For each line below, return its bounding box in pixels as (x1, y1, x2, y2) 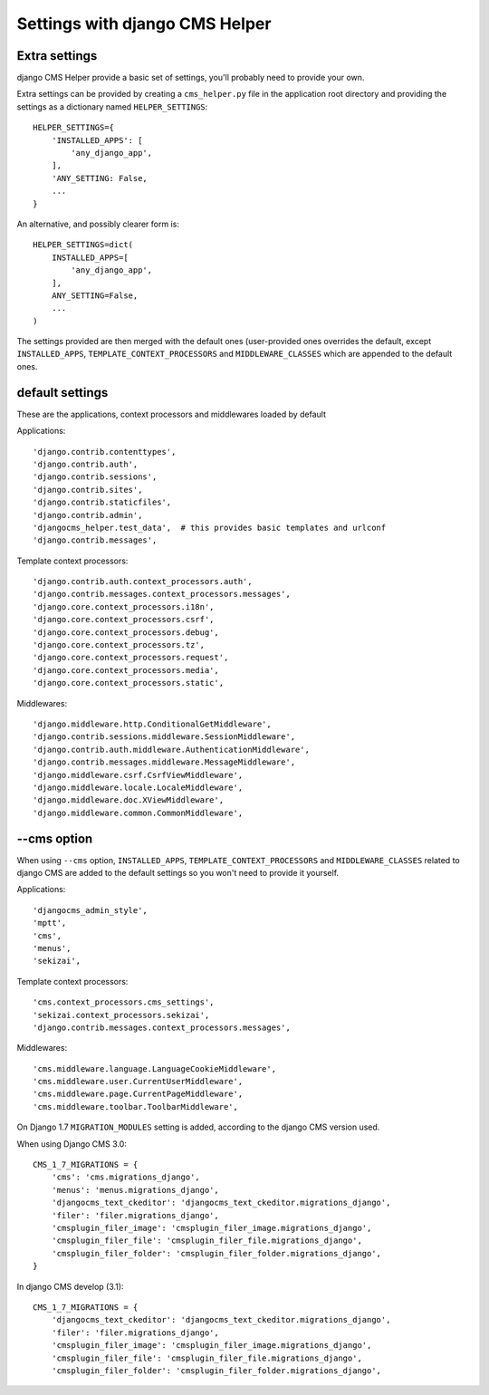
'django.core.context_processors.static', (33, 678, 225, 688)
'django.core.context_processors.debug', (33, 627, 219, 638)
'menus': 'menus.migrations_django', (51, 1185, 219, 1195)
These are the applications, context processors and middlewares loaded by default (16, 409, 326, 419)
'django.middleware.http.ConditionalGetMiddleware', (33, 718, 272, 729)
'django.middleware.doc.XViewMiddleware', (33, 795, 225, 805)
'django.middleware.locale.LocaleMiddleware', (33, 782, 244, 793)
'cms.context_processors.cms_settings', (33, 997, 215, 1007)
